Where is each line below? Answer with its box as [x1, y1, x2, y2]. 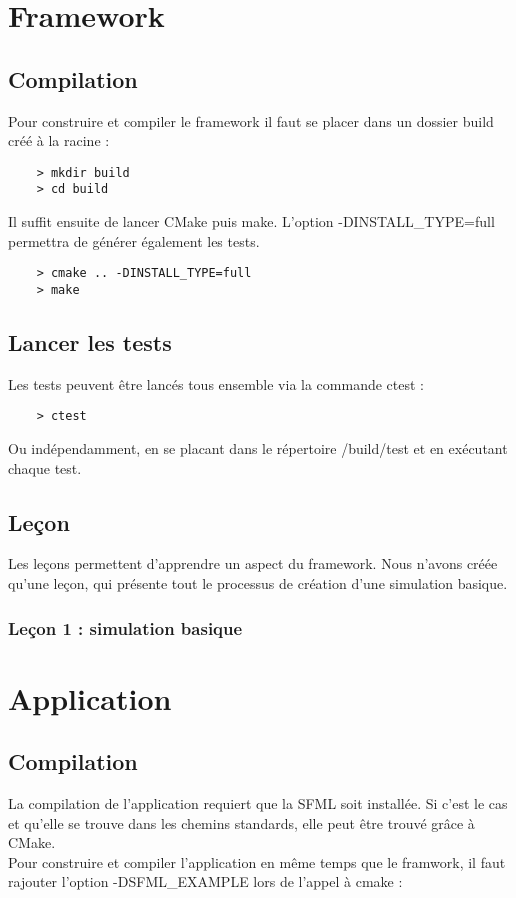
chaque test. [8, 457, 82, 478]
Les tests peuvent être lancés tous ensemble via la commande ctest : [8, 373, 424, 394]
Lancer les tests [8, 326, 172, 357]
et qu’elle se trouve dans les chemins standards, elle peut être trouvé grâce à [8, 812, 475, 833]
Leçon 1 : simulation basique [8, 615, 243, 640]
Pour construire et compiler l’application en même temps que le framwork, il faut [8, 851, 506, 872]
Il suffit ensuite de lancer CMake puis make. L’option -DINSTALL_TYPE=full [8, 211, 495, 232]
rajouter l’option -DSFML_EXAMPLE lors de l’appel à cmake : [8, 871, 403, 892]
